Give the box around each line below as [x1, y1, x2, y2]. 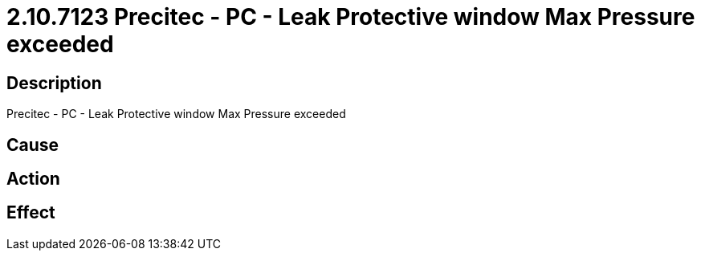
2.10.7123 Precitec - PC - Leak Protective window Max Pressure [6, 3, 695, 31]
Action [6, 169, 60, 190]
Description [6, 72, 102, 93]
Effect [6, 202, 55, 223]
